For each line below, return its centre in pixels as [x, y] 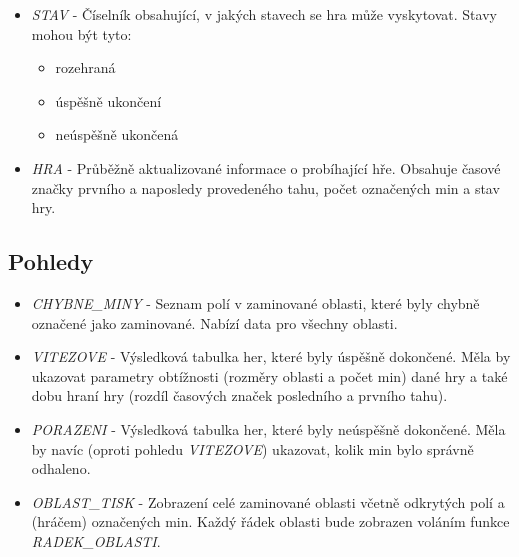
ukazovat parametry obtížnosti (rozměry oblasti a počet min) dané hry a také [269, 375]
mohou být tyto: [81, 33]
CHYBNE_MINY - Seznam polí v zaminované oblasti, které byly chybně [255, 302]
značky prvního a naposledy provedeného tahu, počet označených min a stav [265, 187]
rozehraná [85, 67]
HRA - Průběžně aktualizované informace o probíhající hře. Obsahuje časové [266, 167]
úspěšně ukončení [108, 100]
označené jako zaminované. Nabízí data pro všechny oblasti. [214, 322]
